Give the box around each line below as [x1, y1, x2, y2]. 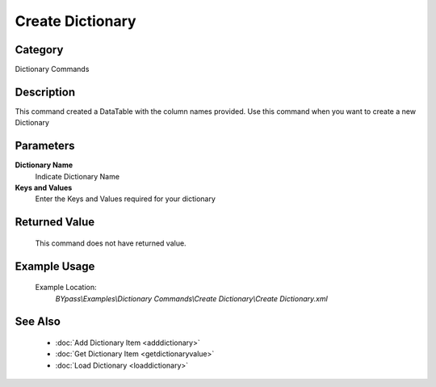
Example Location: [35, 283, 97, 292]
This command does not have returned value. [35, 238, 187, 248]
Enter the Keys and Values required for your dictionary [35, 194, 216, 204]
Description [15, 85, 76, 99]
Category [15, 43, 64, 57]
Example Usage [15, 259, 95, 273]
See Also [15, 315, 61, 329]
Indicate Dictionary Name [35, 171, 120, 181]
